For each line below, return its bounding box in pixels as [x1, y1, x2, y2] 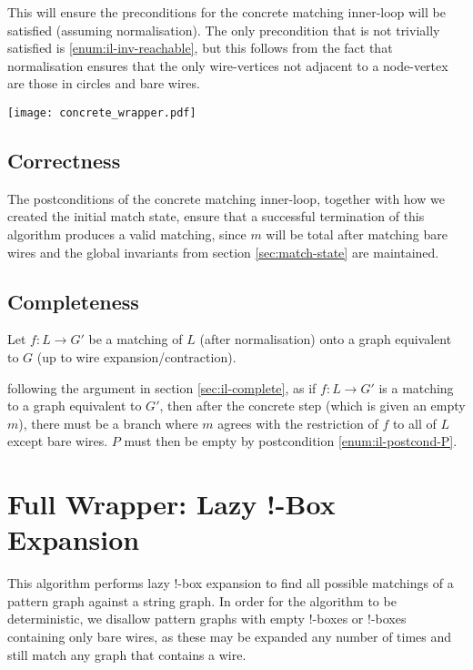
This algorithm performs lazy [7, 574, 170, 593]
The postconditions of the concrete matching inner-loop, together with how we [7, 188, 445, 208]
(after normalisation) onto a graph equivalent [199, 330, 452, 349]
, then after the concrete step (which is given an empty [159, 396, 466, 415]
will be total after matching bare [266, 225, 448, 244]
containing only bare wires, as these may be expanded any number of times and [7, 627, 452, 646]
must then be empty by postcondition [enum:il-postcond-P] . [124, 431, 458, 451]
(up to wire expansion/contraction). [36, 348, 236, 366]
